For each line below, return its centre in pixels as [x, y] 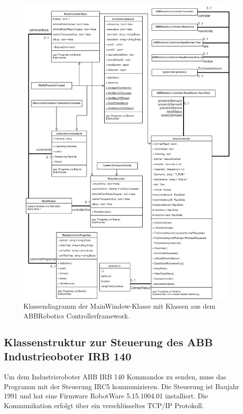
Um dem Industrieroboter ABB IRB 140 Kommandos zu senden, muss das [115, 376]
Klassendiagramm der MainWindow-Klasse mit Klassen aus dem [120, 306]
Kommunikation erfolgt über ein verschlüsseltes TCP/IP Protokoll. [104, 405]
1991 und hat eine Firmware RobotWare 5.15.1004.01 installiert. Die [106, 396]
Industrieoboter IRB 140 [68, 356]
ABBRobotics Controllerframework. [77, 315]
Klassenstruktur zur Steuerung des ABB [108, 342]
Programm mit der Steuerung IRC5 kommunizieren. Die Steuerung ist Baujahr [122, 386]
